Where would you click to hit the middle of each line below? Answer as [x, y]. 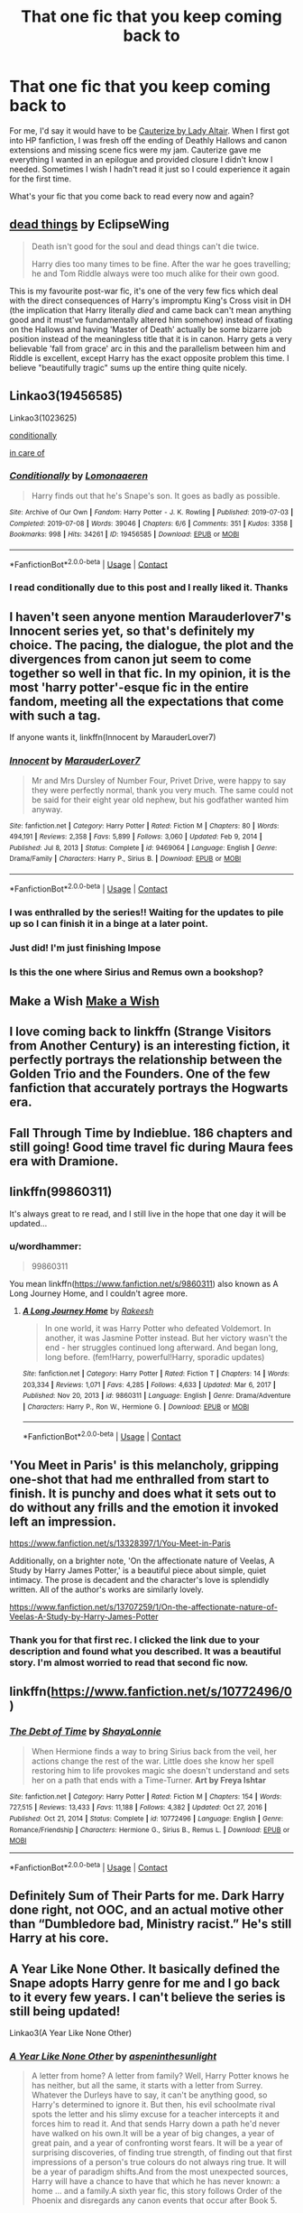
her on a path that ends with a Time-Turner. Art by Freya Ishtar [148, 1780]
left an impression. [63, 1521]
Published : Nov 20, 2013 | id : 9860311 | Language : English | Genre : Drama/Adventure [156, 1396]
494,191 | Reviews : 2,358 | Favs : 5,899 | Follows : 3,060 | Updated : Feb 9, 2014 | [136, 837]
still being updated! [65, 2011]
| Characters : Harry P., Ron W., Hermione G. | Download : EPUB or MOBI [136, 1407]
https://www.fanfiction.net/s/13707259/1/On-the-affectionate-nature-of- [143, 1607]
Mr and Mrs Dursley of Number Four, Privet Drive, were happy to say [159, 780]
